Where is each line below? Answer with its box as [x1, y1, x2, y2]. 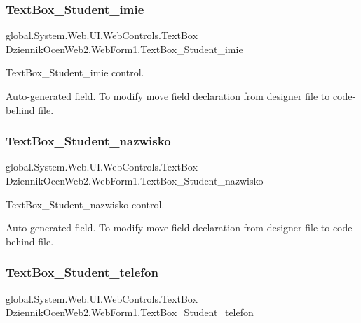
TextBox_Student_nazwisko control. [6, 196, 165, 211]
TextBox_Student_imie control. [6, 65, 144, 80]
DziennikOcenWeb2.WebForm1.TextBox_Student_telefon [6, 305, 254, 320]
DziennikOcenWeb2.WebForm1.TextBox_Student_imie [6, 41, 243, 56]
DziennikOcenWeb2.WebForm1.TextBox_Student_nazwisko [6, 173, 264, 187]
